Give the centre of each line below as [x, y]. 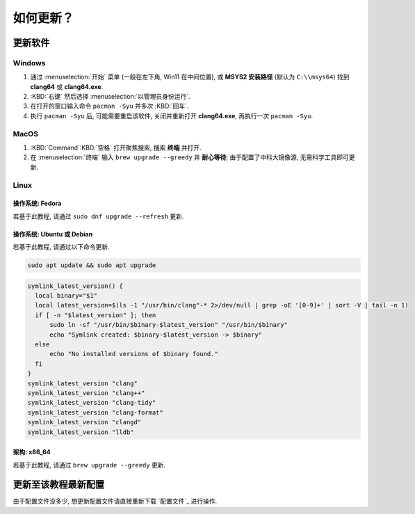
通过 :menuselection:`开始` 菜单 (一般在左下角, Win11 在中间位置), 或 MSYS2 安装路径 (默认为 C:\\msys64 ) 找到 [190, 77]
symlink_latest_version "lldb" [81, 432]
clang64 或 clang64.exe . [67, 86]
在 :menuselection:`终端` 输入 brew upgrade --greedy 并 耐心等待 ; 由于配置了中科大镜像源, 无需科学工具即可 [189, 157]
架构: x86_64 [32, 452]
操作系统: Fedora [37, 203]
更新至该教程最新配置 [58, 484]
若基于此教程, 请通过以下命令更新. [62, 247]
